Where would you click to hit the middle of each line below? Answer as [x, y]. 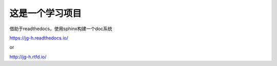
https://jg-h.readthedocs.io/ [39, 38]
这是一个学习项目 [46, 13]
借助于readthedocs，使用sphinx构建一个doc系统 [61, 29]
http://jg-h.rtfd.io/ [28, 57]
